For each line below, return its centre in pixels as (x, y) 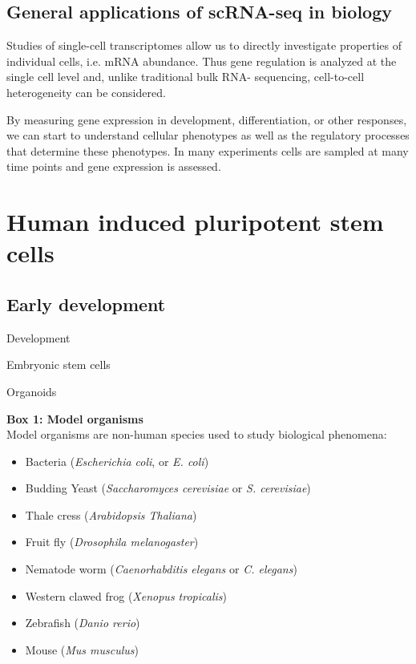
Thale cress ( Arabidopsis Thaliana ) (111, 514)
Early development (86, 304)
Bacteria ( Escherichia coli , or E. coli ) (117, 461)
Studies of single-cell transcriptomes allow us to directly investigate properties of (204, 45)
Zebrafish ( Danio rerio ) (83, 623)
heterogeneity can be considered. (86, 92)
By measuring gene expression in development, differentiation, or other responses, (207, 119)
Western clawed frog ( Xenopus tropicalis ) (126, 595)
